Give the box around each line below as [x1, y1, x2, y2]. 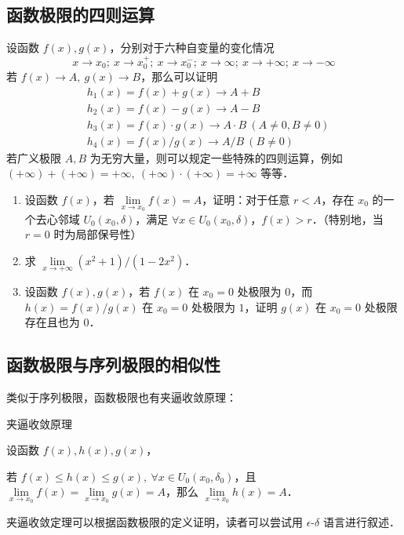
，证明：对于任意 [202, 191, 290, 207]
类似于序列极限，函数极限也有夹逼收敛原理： [6, 388, 237, 405]
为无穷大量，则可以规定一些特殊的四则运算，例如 [89, 149, 343, 166]
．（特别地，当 [311, 210, 384, 227]
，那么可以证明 [140, 68, 218, 85]
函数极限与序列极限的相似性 [6, 352, 220, 377]
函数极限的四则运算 [6, 2, 155, 27]
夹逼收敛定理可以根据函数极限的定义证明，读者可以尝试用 [6, 513, 303, 530]
